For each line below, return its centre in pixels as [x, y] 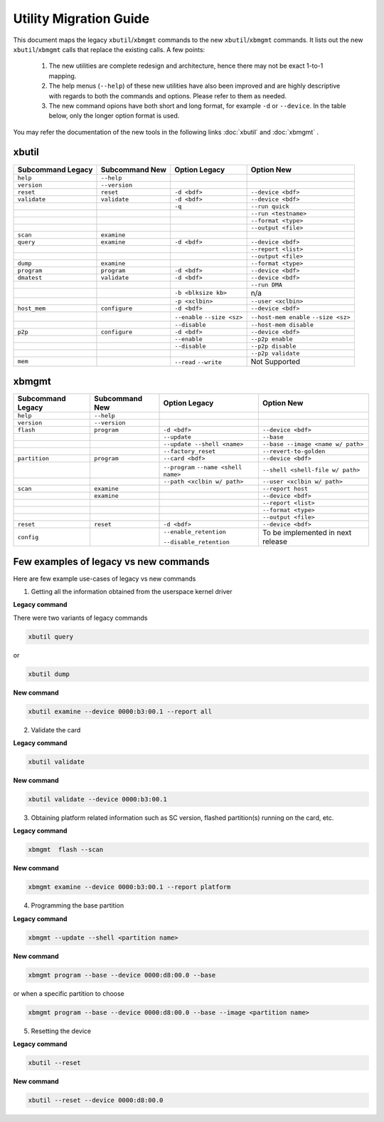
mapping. [63, 76]
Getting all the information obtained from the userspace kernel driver [132, 592]
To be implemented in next [307, 533]
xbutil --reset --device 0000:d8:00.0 [96, 1100]
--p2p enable [272, 339]
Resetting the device [61, 1031]
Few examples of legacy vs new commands [111, 562]
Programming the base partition [78, 905]
